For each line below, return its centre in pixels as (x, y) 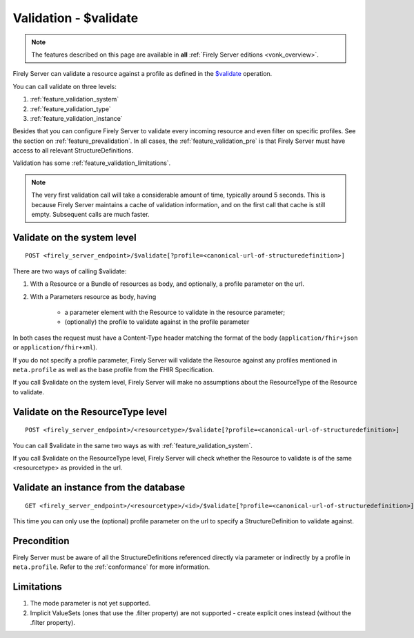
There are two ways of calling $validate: (70, 271)
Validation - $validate (76, 18)
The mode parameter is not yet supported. (90, 603)
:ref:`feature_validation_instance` (77, 118)
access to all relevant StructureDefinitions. (73, 151)
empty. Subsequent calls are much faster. (90, 215)
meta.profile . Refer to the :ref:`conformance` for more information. (111, 567)
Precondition (41, 541)
